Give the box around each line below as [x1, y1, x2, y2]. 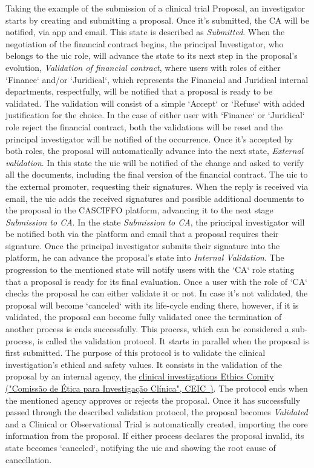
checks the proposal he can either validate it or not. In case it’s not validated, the [5, 287, 308, 299]
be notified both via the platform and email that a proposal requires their [5, 227, 279, 240]
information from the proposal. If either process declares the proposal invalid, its [5, 429, 304, 442]
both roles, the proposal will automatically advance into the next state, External [5, 144, 304, 157]
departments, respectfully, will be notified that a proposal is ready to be [5, 85, 273, 98]
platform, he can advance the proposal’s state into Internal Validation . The [5, 251, 284, 264]
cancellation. [5, 453, 52, 466]
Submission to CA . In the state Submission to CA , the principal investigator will [5, 215, 305, 228]
